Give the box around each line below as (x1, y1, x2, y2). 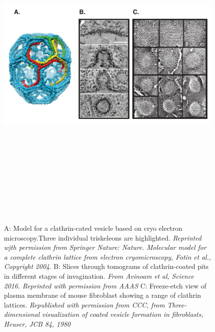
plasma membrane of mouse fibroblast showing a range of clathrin (4, 290, 201, 300)
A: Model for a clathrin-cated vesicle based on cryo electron (4, 223, 183, 233)
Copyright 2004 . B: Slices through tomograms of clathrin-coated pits (4, 261, 209, 271)
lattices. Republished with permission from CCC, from (4, 299, 165, 310)
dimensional (4, 309, 40, 319)
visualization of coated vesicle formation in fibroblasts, (42, 309, 203, 319)
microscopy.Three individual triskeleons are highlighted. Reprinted (4, 232, 202, 243)
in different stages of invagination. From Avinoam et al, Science (4, 271, 194, 281)
